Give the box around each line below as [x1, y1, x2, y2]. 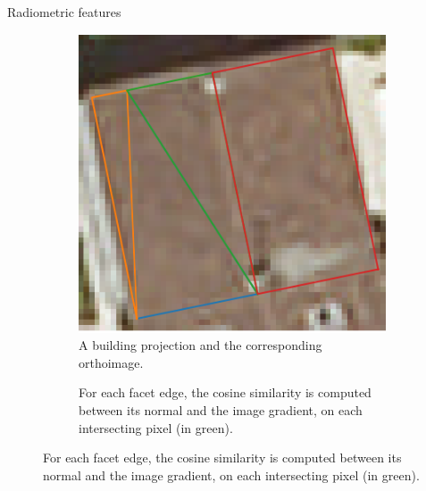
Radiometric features [7, 3, 121, 21]
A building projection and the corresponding [79, 336, 322, 354]
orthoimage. [79, 353, 144, 371]
